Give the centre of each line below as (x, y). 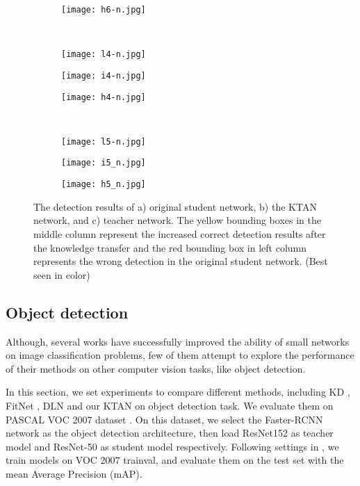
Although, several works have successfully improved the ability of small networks (178, 341)
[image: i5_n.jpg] (104, 163)
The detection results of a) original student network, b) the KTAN (175, 206)
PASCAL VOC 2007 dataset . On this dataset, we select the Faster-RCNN (164, 419)
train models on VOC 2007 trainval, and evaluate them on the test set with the (175, 460)
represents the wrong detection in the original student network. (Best (181, 261)
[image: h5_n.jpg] (104, 185)
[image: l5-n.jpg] (104, 141)
